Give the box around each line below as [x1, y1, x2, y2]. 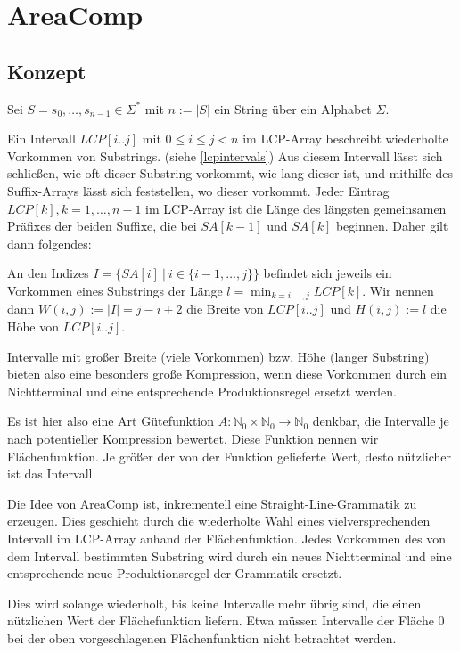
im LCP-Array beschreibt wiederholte [242, 129, 448, 148]
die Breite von [186, 299, 264, 318]
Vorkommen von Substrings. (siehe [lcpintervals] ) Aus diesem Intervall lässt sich [7, 146, 443, 165]
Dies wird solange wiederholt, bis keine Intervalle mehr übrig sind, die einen [7, 593, 422, 612]
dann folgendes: [7, 233, 92, 252]
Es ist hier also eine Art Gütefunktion [7, 412, 215, 430]
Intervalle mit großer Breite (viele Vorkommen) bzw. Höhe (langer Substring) [7, 347, 430, 365]
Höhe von [7, 316, 59, 335]
